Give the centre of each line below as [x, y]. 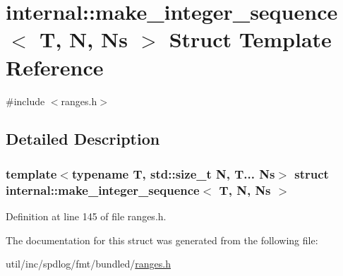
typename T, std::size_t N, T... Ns [173, 173]
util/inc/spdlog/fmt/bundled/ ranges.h [88, 264]
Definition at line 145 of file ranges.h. [86, 216]
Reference [55, 67]
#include [25, 101]
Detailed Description [83, 139]
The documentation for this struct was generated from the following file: [162, 240]
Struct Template [250, 39]
